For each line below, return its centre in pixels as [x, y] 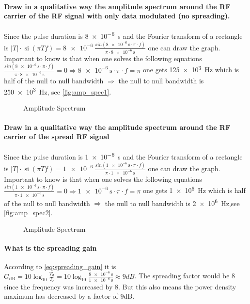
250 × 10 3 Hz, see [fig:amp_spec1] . [58, 91]
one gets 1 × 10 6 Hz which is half [194, 190]
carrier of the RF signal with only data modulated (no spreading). [117, 16]
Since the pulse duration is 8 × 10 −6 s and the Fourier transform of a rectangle [123, 35]
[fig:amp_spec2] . [28, 212]
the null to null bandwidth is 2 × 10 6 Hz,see [172, 202]
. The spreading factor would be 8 [185, 276]
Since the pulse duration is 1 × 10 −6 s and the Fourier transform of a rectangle [123, 156]
